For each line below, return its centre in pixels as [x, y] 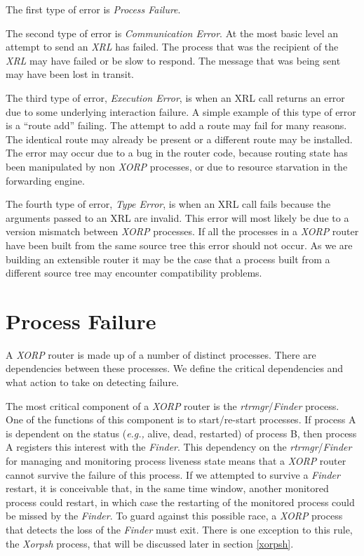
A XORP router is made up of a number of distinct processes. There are [161, 354]
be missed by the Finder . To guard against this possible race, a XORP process [174, 516]
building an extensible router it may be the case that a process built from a [168, 259]
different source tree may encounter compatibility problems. [134, 273]
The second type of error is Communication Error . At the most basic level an [172, 33]
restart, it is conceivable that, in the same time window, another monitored [167, 488]
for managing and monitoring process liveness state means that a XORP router [176, 460]
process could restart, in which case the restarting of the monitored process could [180, 502]
